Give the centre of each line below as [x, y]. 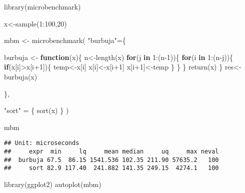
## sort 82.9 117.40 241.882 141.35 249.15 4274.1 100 [111, 168]
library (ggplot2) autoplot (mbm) [53, 184]
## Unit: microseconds [42, 143]
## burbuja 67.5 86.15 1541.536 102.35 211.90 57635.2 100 [111, 160]
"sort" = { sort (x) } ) [36, 110]
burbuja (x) [21, 76]
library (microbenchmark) [42, 6]
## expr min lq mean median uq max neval [111, 151]
